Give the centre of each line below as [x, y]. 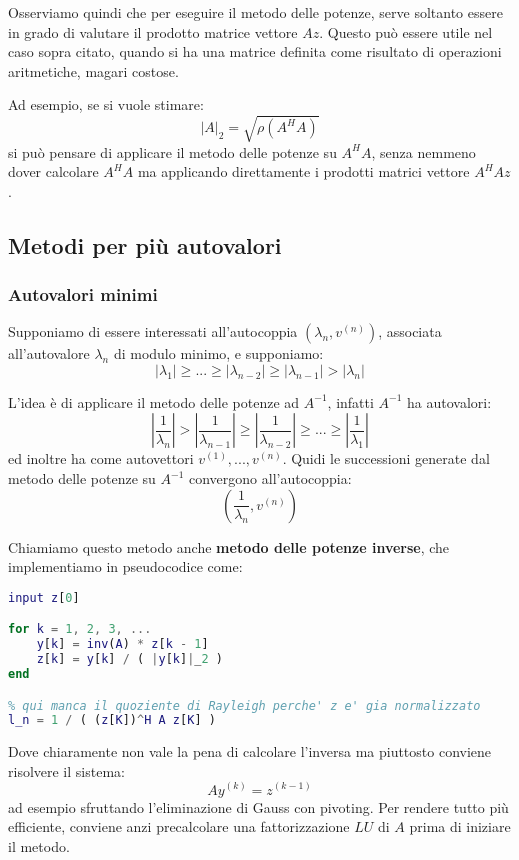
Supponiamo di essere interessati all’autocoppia [153, 331]
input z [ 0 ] [44, 597]
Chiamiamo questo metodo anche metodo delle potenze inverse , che [229, 546]
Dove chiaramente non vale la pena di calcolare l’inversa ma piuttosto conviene [250, 751]
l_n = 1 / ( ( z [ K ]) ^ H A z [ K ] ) [112, 720]
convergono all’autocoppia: [270, 478]
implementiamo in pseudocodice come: [125, 566]
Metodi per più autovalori [145, 244]
